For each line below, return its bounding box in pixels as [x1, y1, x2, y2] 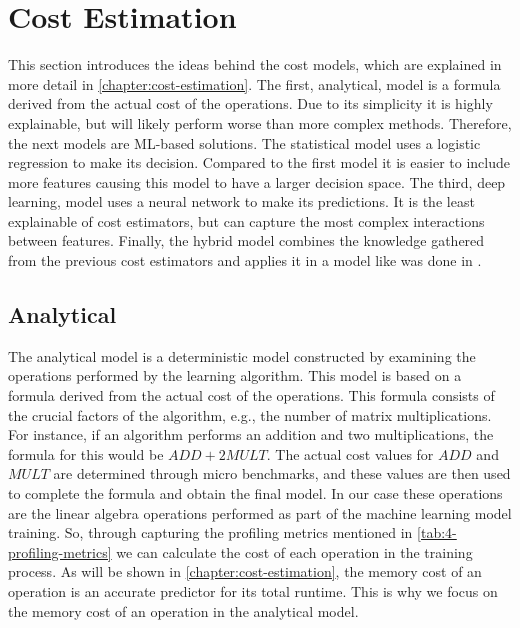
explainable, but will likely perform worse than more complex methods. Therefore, [8, 112, 512, 133]
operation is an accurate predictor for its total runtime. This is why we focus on [8, 580, 498, 601]
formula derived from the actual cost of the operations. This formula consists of [8, 385, 495, 406]
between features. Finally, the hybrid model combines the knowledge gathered [8, 230, 485, 251]
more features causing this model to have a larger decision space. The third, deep [8, 171, 506, 192]
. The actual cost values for [266, 443, 434, 464]
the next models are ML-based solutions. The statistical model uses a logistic [8, 132, 481, 153]
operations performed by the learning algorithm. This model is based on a [8, 365, 462, 386]
